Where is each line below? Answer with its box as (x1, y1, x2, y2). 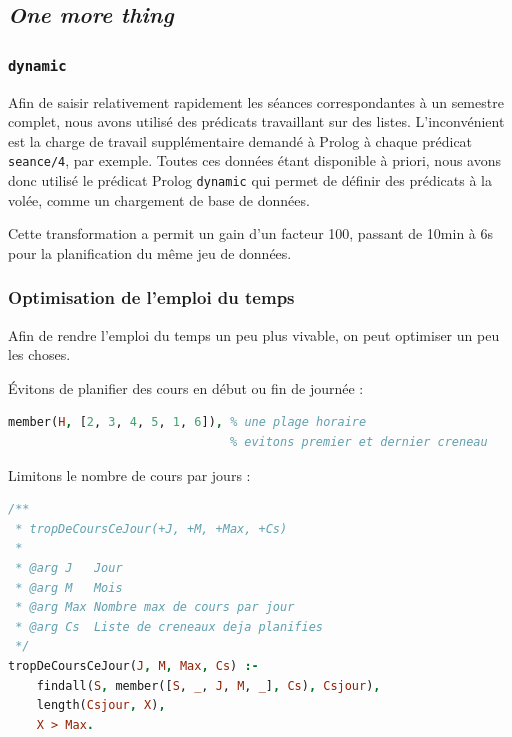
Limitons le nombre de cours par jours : (8, 464, 251, 485)
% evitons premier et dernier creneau (229, 435, 488, 450)
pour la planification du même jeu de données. (8, 242, 292, 263)
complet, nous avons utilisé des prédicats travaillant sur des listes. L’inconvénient (8, 111, 505, 132)
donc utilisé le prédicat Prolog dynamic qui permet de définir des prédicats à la (8, 170, 492, 190)
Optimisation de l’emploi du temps (8, 285, 295, 310)
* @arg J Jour (15, 561, 123, 575)
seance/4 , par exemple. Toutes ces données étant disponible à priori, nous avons (8, 150, 502, 171)
